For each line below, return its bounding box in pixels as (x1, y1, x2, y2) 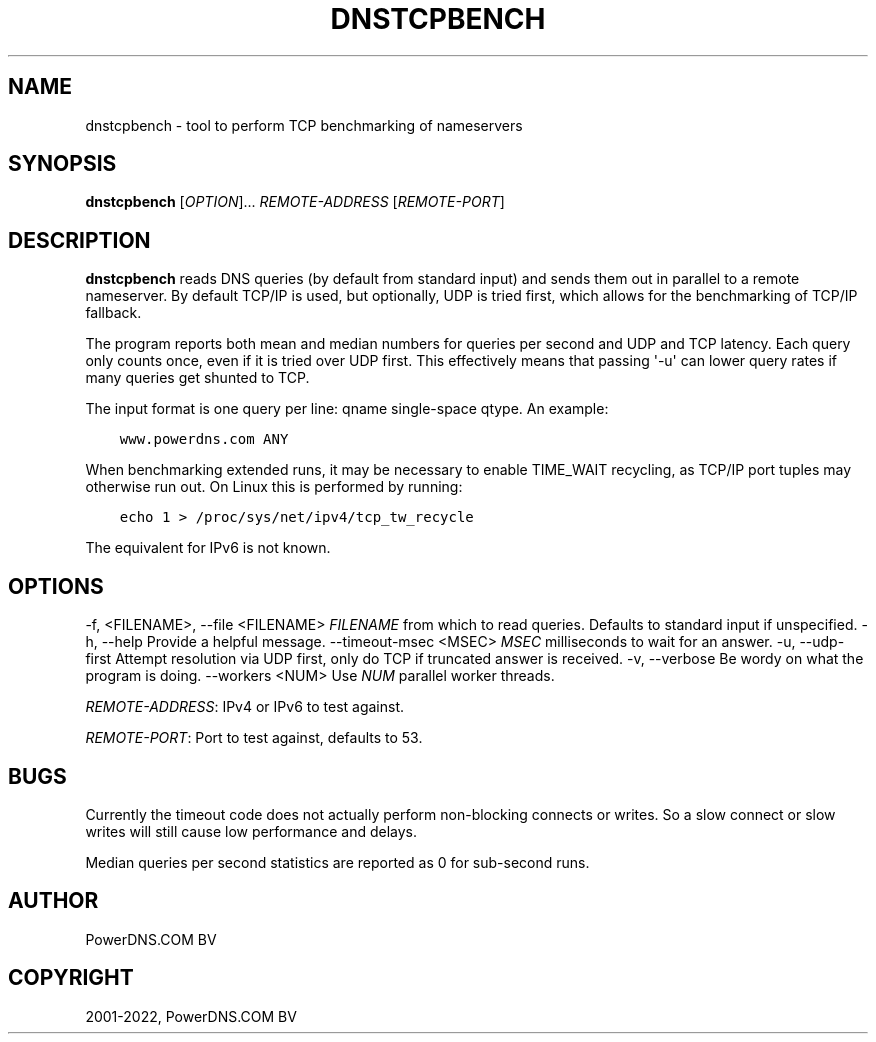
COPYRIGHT (8, 965, 134, 991)
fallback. (85, 304, 142, 322)
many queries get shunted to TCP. (85, 369, 310, 387)
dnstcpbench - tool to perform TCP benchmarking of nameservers (85, 116, 523, 134)
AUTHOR (8, 888, 99, 914)
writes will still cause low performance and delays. (85, 822, 418, 840)
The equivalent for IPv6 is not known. (85, 539, 331, 557)
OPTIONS (8, 573, 104, 599)
